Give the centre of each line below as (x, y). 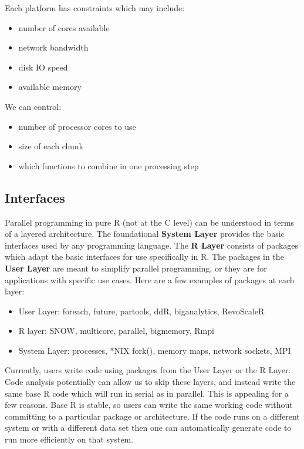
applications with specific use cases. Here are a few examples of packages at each (150, 279)
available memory (50, 87)
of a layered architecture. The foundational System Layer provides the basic (145, 234)
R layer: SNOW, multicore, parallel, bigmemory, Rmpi (116, 331)
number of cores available (64, 27)
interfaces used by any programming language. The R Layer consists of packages (152, 245)
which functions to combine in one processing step (109, 165)
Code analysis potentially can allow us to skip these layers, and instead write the (150, 382)
